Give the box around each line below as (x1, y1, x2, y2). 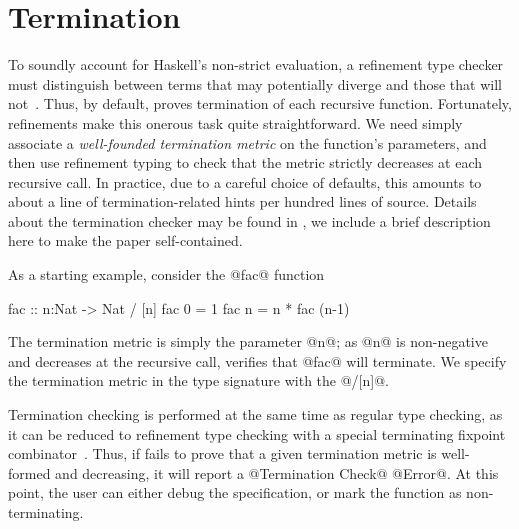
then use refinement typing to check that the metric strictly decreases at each (8, 152, 483, 173)
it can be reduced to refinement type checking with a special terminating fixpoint (8, 423, 506, 444)
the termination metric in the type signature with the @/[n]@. (8, 370, 389, 391)
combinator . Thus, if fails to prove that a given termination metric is (8, 443, 437, 464)
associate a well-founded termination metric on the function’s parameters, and (8, 132, 487, 153)
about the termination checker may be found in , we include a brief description (8, 210, 491, 231)
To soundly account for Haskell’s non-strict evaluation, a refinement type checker (8, 54, 504, 75)
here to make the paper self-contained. (8, 230, 243, 251)
